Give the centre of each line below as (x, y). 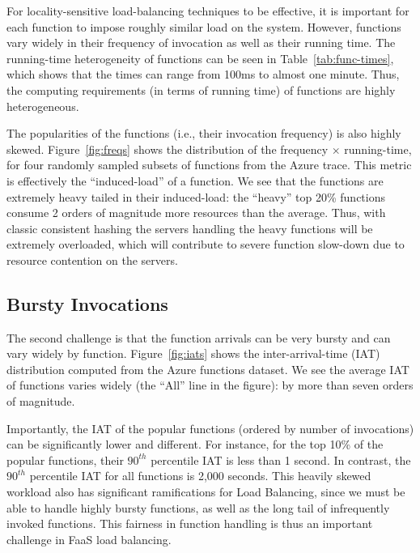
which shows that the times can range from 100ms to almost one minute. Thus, (203, 74)
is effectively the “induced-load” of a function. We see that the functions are (195, 180)
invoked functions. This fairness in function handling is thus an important (190, 523)
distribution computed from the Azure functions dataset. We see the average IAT (208, 369)
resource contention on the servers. (92, 259)
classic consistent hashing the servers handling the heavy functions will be (190, 228)
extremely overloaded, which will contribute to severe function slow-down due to (206, 244)
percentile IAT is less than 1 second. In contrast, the (281, 459)
